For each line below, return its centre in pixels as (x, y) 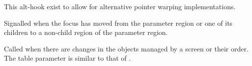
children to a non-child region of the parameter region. (86, 32)
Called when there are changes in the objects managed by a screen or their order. (126, 48)
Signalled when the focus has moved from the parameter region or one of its (118, 23)
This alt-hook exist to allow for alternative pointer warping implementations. (120, 6)
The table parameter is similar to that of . (68, 58)
